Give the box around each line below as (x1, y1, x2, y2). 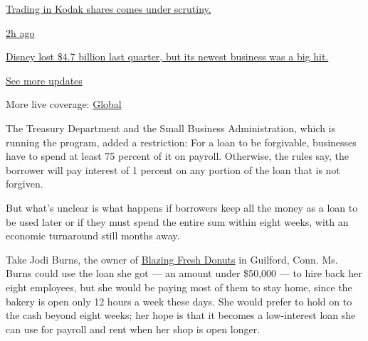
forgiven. (6, 176, 43, 191)
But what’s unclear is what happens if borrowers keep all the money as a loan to (6, 200, 358, 215)
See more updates (6, 72, 83, 87)
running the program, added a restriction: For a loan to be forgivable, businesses (6, 134, 357, 149)
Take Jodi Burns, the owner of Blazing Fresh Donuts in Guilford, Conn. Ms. (6, 251, 338, 266)
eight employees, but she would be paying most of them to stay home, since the (6, 279, 352, 294)
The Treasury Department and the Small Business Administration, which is (6, 120, 336, 135)
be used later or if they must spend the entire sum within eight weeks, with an (6, 214, 349, 229)
